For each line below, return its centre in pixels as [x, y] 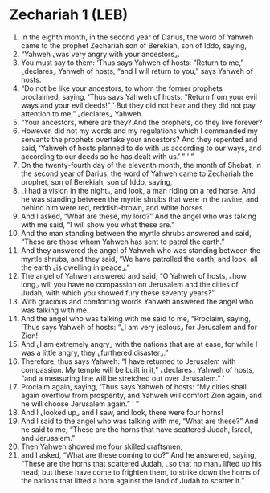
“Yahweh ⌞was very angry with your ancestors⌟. [100, 54]
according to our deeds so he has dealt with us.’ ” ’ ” [107, 156]
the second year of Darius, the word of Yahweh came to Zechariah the [137, 173]
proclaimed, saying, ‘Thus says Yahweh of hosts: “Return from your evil [139, 96]
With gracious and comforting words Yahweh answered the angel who [137, 301]
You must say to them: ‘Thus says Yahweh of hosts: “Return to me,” [132, 63]
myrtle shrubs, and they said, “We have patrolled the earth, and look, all [139, 259]
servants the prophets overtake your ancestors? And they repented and [139, 139]
